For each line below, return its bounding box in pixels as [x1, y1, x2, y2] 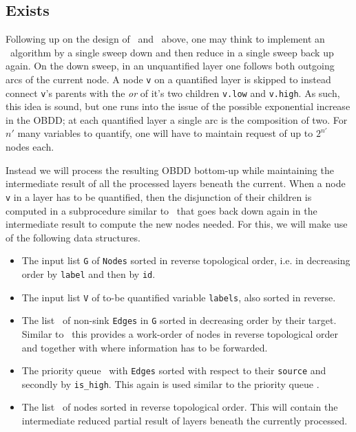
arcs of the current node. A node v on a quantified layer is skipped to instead [6, 72, 331, 86]
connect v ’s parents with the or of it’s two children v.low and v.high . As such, [6, 85, 340, 100]
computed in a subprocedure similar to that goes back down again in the [6, 203, 317, 217]
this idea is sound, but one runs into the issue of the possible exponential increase [6, 99, 350, 114]
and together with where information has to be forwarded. [21, 340, 268, 354]
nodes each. [6, 140, 54, 154]
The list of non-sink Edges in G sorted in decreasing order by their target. [21, 313, 337, 327]
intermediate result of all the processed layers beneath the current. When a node [6, 176, 346, 191]
